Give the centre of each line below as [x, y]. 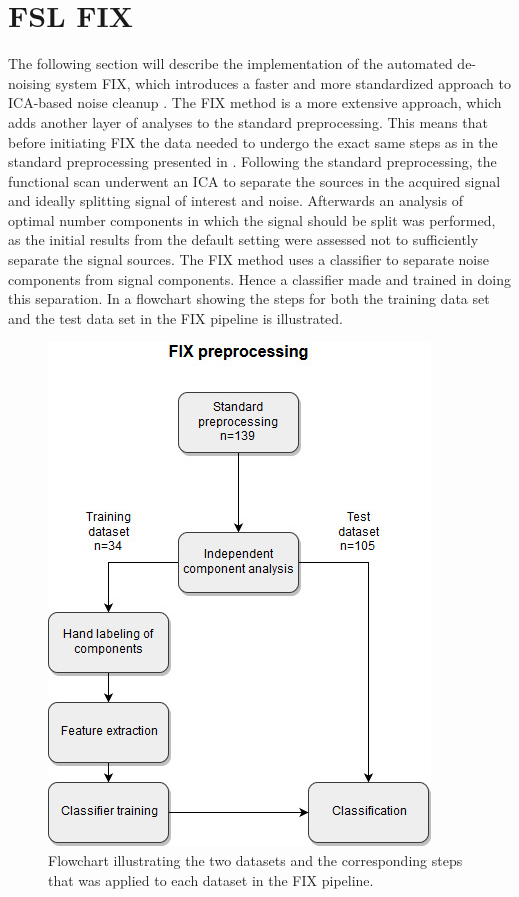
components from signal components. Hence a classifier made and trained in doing [259, 278]
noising [29, 82]
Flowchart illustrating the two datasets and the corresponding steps [255, 860]
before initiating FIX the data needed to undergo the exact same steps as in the [253, 141]
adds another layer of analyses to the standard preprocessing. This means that [248, 121]
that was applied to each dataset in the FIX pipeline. [211, 879]
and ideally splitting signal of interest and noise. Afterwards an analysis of [235, 200]
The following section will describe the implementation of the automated [230, 63]
